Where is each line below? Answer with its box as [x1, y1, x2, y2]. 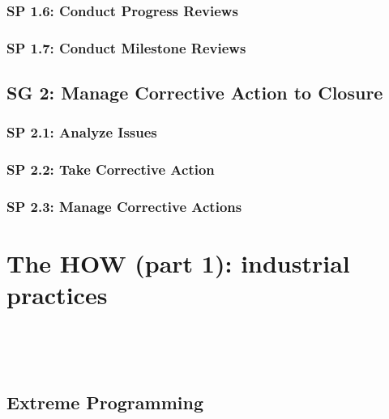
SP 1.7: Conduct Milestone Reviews [6, 37, 246, 57]
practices [6, 278, 108, 311]
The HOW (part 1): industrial [6, 247, 350, 280]
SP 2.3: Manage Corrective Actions [6, 197, 242, 217]
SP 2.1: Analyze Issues [6, 122, 157, 142]
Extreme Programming [6, 389, 203, 414]
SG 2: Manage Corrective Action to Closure [6, 80, 383, 105]
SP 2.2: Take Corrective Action [6, 159, 215, 180]
